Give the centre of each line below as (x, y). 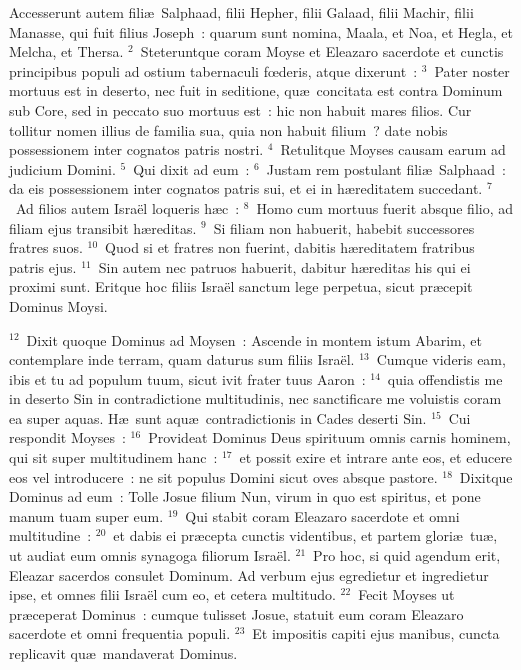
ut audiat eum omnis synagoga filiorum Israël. (150, 555)
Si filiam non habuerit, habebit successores (344, 227)
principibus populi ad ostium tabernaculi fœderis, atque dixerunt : (213, 70)
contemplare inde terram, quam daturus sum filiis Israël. (182, 359)
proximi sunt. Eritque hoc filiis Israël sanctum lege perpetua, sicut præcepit (241, 286)
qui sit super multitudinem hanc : (113, 457)
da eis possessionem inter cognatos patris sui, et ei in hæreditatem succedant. (246, 188)
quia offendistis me (445, 378)
